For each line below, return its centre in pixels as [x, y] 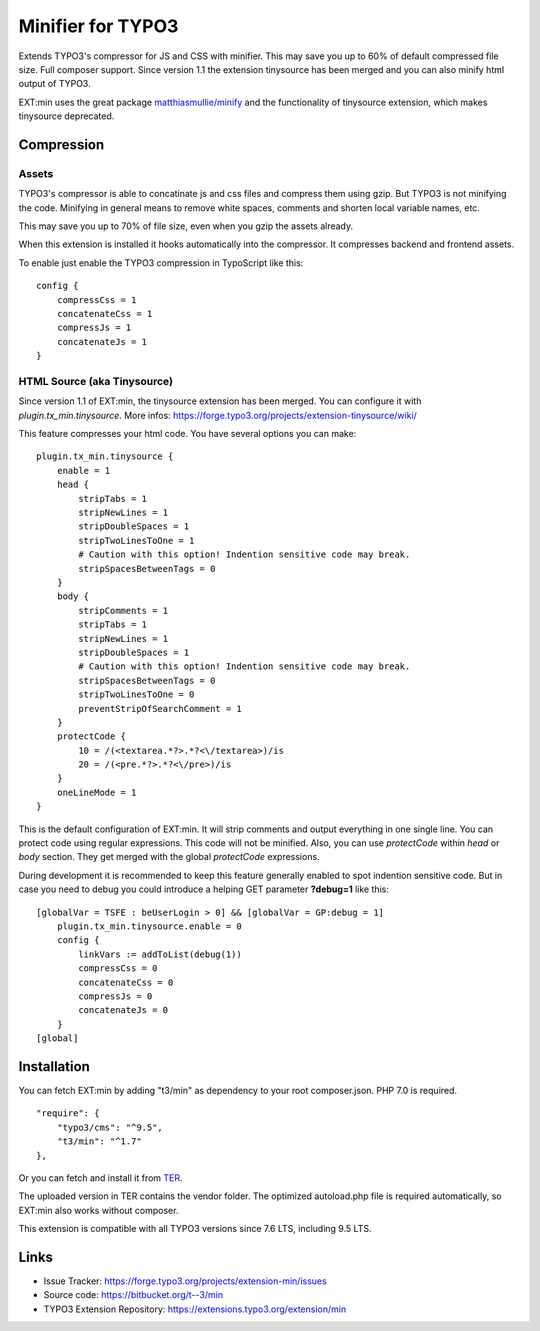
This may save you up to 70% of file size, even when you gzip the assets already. [186, 226]
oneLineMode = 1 [96, 792]
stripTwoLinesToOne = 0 [136, 694]
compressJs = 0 [115, 996]
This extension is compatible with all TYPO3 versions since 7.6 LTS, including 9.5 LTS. [195, 1229]
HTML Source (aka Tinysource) [96, 381]
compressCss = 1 [96, 299]
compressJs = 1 [94, 328]
